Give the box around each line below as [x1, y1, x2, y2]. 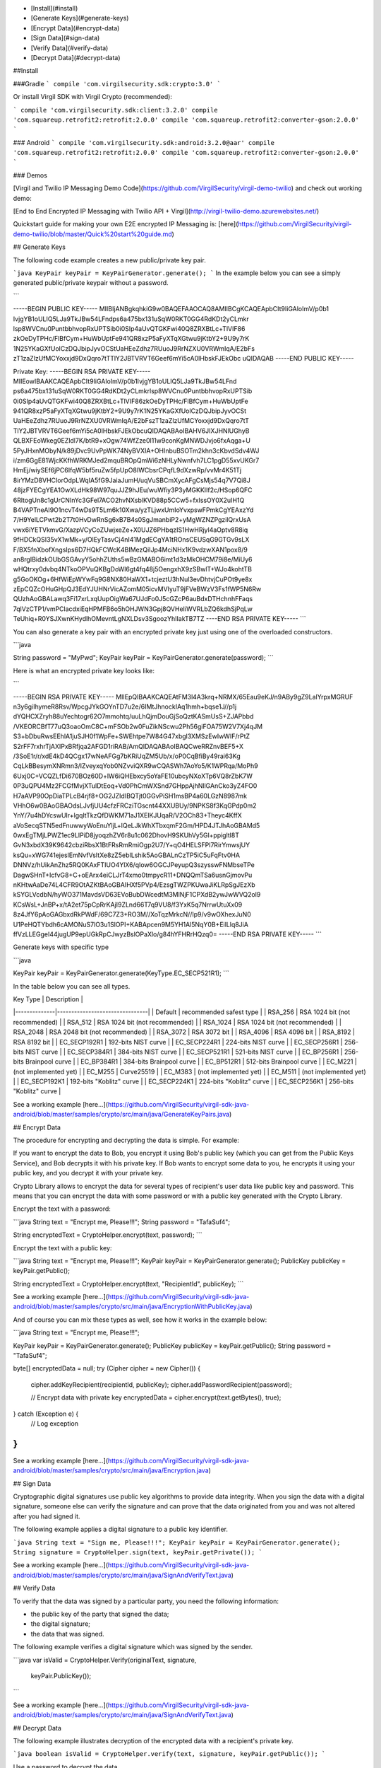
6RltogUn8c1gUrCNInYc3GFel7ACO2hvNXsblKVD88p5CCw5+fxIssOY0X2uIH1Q [13, 496, 245, 504]
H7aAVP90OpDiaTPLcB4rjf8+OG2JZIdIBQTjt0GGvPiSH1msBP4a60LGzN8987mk [13, 791, 247, 800]
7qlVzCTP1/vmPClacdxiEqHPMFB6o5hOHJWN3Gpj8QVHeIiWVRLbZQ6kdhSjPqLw [13, 605, 253, 613]
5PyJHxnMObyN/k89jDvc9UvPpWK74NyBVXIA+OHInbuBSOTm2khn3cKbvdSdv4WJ [13, 446, 260, 455]
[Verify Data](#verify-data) [30, 43, 109, 52]
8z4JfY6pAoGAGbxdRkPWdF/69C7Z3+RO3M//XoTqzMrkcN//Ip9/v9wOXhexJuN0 [13, 910, 252, 919]
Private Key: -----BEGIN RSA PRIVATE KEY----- [13, 367, 151, 376]
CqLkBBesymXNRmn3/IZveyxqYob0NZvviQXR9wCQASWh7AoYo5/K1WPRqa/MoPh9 [13, 762, 258, 770]
